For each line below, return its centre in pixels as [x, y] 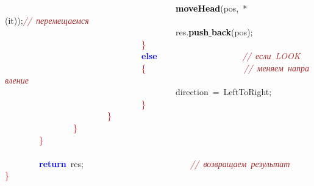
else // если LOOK [221, 56]
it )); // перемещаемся [48, 20]
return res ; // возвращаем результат [165, 163]
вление [17, 80]
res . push [192, 32]
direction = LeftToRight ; [223, 92]
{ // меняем [212, 67]
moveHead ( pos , [207, 8]
